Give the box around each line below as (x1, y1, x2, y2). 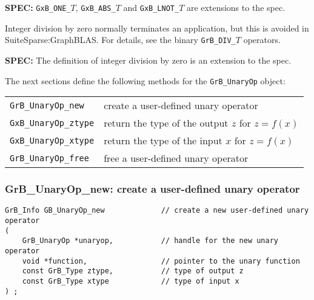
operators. (243, 33, 281, 46)
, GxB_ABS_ (75, 1, 116, 13)
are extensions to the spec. (187, 1, 286, 13)
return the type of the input (104, 133, 222, 148)
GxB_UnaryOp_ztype (10, 118, 95, 128)
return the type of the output (104, 116, 229, 130)
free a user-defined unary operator (104, 151, 249, 165)
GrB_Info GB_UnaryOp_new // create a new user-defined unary (5, 206, 309, 215)
